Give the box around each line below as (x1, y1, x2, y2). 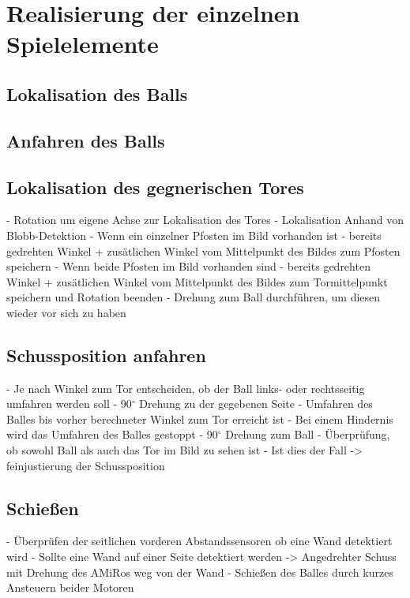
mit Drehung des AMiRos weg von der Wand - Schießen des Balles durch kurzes (6, 563, 393, 580)
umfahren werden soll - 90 (6, 395, 132, 412)
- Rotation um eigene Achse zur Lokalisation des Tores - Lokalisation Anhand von (6, 211, 404, 228)
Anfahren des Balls (6, 128, 165, 152)
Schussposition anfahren (6, 342, 206, 367)
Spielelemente (6, 28, 159, 60)
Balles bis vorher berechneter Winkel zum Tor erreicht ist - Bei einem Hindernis (6, 410, 393, 427)
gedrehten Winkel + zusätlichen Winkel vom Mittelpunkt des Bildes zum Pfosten (6, 242, 401, 259)
